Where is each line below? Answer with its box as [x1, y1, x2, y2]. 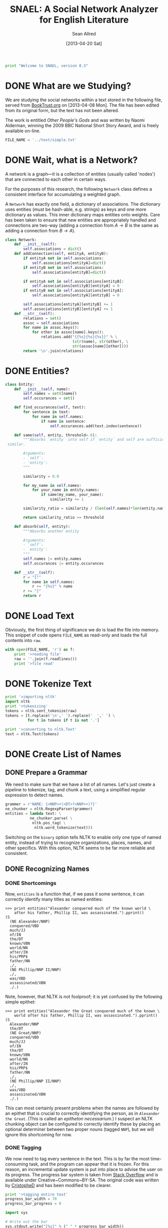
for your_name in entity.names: [31, 487, 99, 493]
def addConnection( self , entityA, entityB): [14, 251, 108, 256]
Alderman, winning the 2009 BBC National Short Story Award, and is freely [5, 122, 159, 128]
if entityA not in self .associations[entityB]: [23, 279, 124, 284]
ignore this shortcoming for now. [5, 1132, 72, 1138]
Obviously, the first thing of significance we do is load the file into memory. [5, 627, 159, 633]
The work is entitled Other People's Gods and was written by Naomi [5, 117, 145, 123]
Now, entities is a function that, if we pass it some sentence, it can [5, 891, 144, 897]
